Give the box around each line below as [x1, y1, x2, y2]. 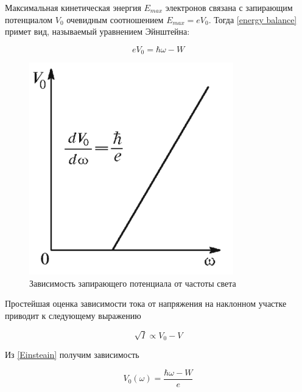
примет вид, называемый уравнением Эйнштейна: [5, 25, 190, 38]
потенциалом [5, 13, 53, 26]
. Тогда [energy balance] [208, 13, 297, 26]
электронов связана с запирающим [165, 1, 293, 13]
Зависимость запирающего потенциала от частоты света [29, 276, 236, 289]
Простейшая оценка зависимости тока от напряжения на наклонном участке [5, 297, 287, 310]
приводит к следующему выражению [5, 309, 141, 322]
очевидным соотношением [66, 13, 164, 26]
